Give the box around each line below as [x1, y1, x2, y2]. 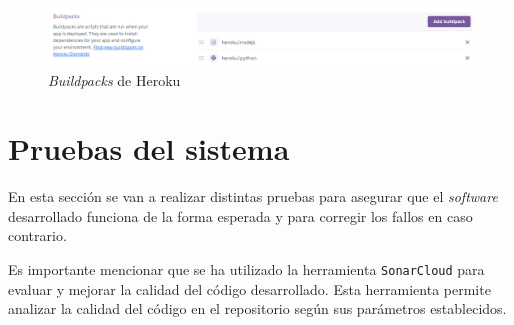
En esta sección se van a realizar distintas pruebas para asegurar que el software [8, 186, 498, 207]
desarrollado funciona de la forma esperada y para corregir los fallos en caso [8, 205, 473, 226]
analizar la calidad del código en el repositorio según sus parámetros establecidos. [8, 298, 507, 319]
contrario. [8, 225, 67, 246]
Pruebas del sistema [8, 128, 290, 169]
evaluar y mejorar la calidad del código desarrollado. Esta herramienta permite [8, 278, 491, 299]
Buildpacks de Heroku [48, 69, 181, 90]
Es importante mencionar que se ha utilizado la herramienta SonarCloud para [8, 259, 485, 280]
